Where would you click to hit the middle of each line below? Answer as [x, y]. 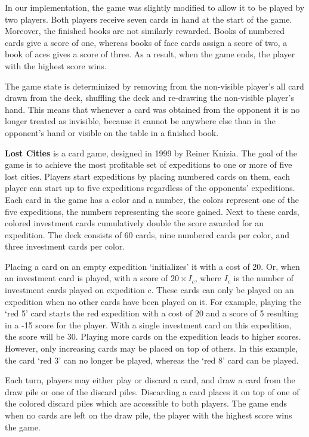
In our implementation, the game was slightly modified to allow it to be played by [155, 7]
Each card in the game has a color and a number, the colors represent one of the [152, 199]
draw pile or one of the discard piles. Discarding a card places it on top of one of [152, 391]
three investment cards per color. [65, 246]
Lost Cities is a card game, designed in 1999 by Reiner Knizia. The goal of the [151, 153]
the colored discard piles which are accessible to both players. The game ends [146, 403]
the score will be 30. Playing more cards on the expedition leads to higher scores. [153, 336]
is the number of [264, 278]
